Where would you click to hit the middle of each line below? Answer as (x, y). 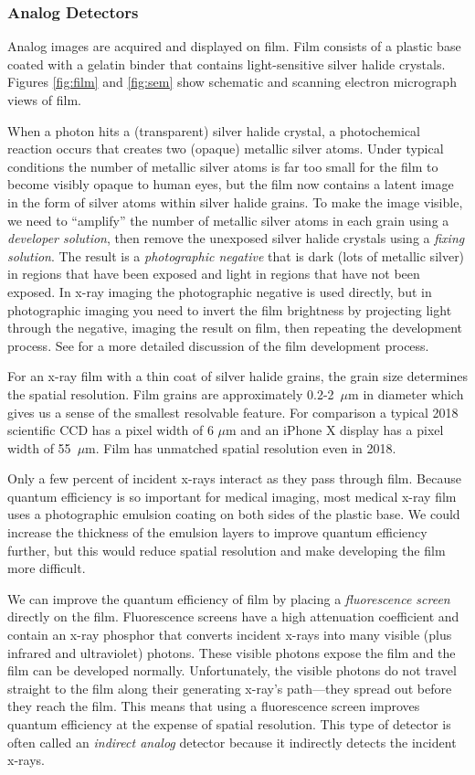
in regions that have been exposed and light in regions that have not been (214, 274)
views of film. (44, 100)
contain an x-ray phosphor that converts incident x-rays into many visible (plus (230, 635)
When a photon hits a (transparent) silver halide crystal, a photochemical (214, 130)
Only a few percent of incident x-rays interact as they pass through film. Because (234, 478)
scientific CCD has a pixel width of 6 (111, 430)
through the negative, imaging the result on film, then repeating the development (235, 328)
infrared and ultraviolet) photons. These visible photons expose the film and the (232, 652)
